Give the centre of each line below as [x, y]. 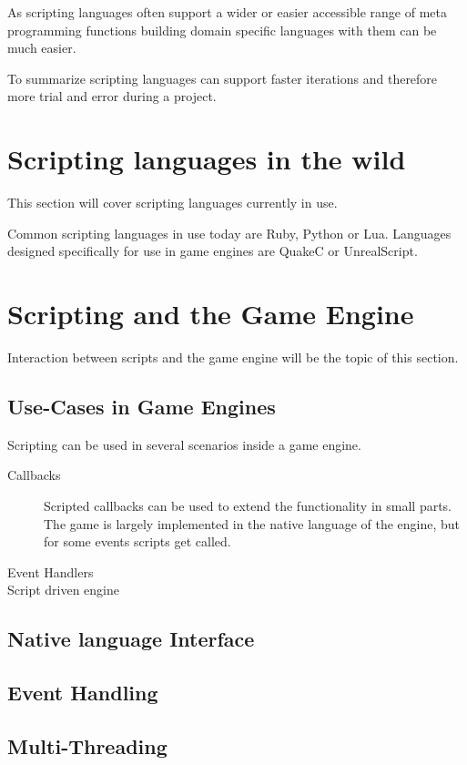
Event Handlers [51, 571]
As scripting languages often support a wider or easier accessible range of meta [227, 12]
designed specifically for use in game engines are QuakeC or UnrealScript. [213, 251]
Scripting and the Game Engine [211, 314]
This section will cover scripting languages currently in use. [173, 203]
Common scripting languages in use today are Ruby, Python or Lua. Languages [229, 233]
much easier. [42, 48]
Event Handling [83, 693]
